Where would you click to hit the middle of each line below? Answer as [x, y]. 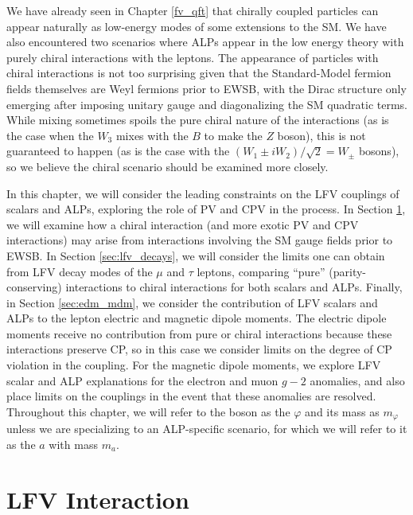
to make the [233, 135]
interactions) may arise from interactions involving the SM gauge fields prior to [200, 240]
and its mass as [342, 411]
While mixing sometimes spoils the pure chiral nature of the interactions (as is [198, 120]
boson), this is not [321, 135]
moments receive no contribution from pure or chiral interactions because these [199, 333]
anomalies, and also [357, 380]
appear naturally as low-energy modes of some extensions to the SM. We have [197, 26]
